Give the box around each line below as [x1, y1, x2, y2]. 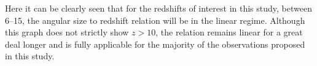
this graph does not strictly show [5, 26, 129, 38]
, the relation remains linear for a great [155, 26, 303, 38]
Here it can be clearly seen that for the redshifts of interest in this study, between [5, 2, 312, 14]
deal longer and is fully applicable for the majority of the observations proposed [5, 37, 305, 50]
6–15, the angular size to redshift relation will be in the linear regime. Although [5, 13, 305, 26]
